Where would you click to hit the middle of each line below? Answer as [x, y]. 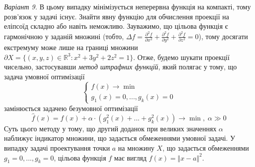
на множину [136, 147]
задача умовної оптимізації [44, 76]
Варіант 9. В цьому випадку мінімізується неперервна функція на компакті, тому [127, 6]
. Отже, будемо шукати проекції [181, 57]
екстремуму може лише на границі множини [71, 47]
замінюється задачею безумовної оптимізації [71, 108]
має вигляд [130, 157]
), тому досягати [223, 36]
